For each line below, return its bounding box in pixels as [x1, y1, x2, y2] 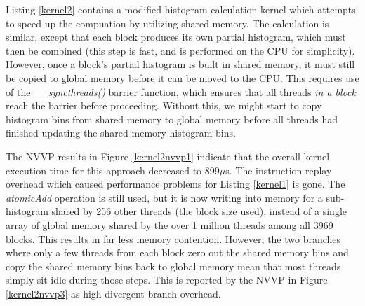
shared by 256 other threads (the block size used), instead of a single [51, 204, 347, 218]
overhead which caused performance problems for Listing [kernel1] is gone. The [6, 176, 345, 191]
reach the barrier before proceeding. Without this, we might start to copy [6, 98, 322, 113]
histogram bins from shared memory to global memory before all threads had [6, 111, 338, 126]
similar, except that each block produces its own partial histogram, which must [6, 29, 346, 44]
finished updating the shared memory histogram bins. [6, 125, 236, 140]
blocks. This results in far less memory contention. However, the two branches [6, 231, 341, 246]
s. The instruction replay [225, 162, 332, 177]
